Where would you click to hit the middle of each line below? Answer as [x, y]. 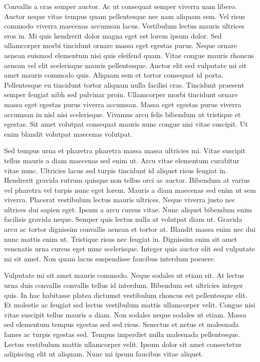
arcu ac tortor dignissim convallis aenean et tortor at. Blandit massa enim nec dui [130, 229]
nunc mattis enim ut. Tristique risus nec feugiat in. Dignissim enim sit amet [121, 239]
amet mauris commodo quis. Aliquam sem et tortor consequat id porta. [114, 75]
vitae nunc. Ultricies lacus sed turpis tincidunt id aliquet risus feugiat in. [116, 170]
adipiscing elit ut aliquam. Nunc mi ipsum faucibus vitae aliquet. [104, 354]
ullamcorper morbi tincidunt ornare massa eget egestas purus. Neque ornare [121, 45]
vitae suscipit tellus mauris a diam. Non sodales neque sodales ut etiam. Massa [125, 314]
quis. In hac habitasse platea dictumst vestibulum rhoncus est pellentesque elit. [126, 295]
